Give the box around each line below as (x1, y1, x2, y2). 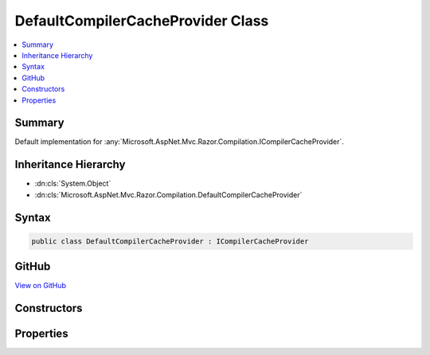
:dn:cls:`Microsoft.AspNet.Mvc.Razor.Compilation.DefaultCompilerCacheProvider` (34, 189, 303, 199)
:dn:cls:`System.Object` (34, 179, 111, 189)
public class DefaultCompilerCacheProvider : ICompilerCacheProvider (31, 236, 309, 246)
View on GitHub (14, 281, 67, 291)
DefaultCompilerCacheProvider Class (14, 12, 269, 29)
